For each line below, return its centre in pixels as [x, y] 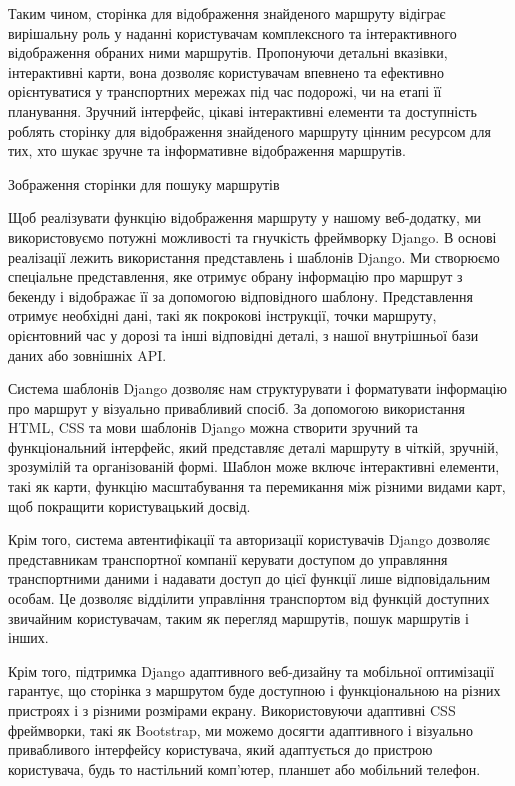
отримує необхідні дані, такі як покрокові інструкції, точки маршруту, [222, 315]
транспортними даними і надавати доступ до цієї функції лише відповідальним [249, 578]
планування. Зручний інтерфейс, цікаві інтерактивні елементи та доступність [242, 110]
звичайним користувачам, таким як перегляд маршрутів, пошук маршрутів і [238, 617]
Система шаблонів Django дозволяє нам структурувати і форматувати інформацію [257, 388]
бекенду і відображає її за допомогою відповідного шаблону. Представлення [240, 295]
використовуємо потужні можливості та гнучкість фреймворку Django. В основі [252, 236]
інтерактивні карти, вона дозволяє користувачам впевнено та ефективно [226, 71]
